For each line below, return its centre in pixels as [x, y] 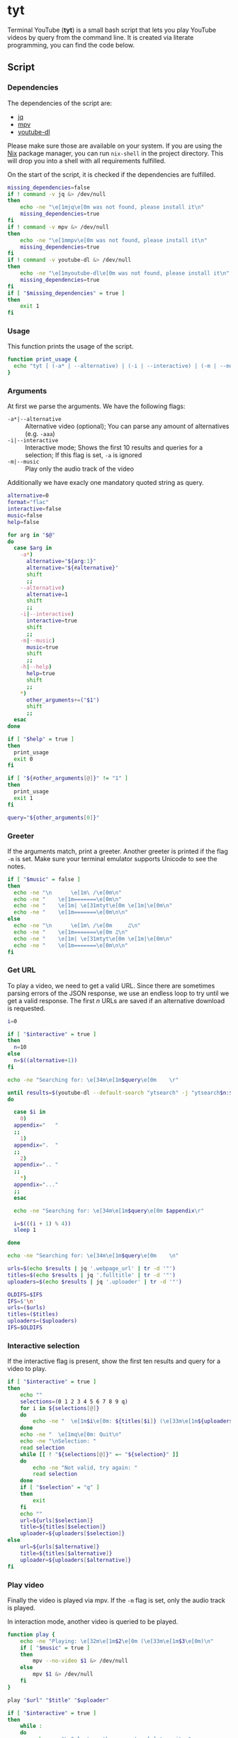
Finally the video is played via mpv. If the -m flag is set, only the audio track [116, 1600]
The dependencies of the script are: [59, 103]
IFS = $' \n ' [22, 1301]
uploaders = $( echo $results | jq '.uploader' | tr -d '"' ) [95, 1281]
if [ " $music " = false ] [44, 879]
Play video [26, 1585]
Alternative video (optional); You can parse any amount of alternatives [127, 426]
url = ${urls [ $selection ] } [57, 1520]
